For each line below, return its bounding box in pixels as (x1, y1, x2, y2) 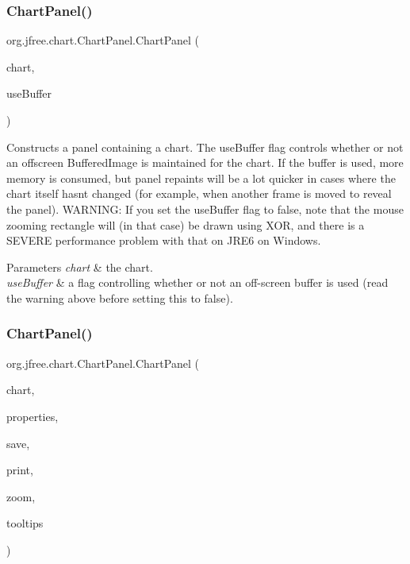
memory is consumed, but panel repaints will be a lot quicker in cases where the (6, 169, 396, 186)
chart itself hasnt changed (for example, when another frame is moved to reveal (6, 185, 392, 202)
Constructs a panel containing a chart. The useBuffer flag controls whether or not (6, 138, 404, 155)
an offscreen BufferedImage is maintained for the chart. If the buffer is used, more (6, 154, 404, 171)
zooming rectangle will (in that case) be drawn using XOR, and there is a (6, 216, 365, 233)
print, (6, 462, 33, 478)
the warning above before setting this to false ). (6, 289, 233, 306)
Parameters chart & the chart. (6, 258, 153, 275)
